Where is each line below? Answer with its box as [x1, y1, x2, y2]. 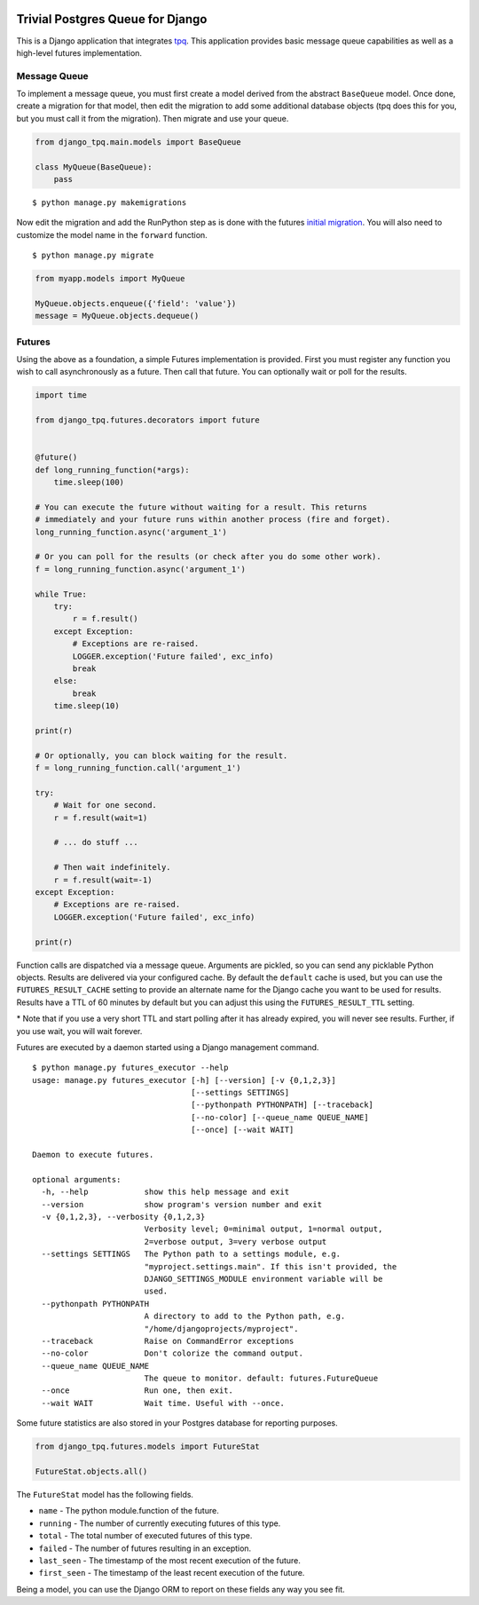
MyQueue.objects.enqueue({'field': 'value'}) [35, 298, 237, 308]
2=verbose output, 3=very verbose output [144, 1237, 327, 1246]
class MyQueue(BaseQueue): [35, 162, 153, 172]
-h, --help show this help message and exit [41, 1187, 290, 1198]
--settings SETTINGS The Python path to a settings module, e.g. [41, 1249, 342, 1260]
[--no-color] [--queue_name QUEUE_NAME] [191, 1112, 369, 1122]
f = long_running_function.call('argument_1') [35, 763, 241, 773]
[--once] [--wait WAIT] [191, 1125, 294, 1135]
